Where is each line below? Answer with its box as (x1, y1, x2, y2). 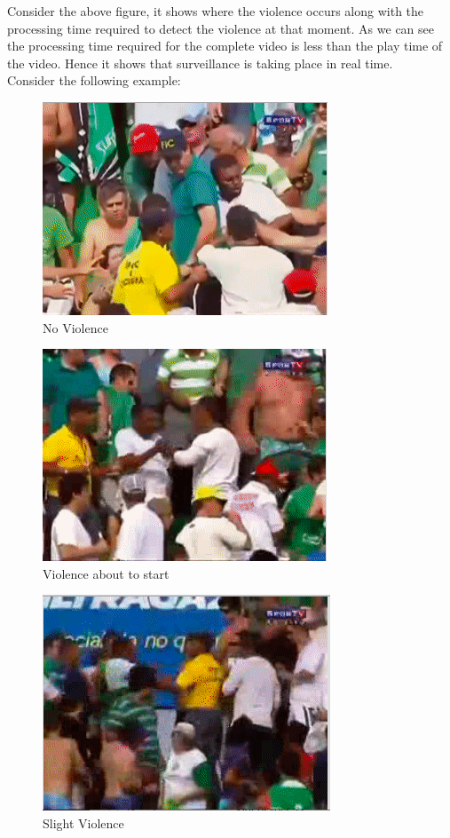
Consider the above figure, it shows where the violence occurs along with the (7, 2, 424, 20)
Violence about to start (43, 564, 170, 582)
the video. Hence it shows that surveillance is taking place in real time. (7, 53, 393, 72)
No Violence (43, 318, 108, 336)
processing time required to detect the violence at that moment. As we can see (7, 19, 434, 37)
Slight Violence (43, 813, 124, 832)
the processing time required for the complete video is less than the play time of (7, 36, 443, 55)
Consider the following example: (7, 71, 181, 90)
